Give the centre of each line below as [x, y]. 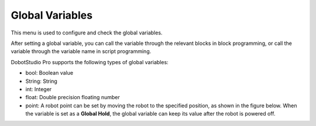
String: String [42, 81]
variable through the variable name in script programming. [81, 51]
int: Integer [39, 89]
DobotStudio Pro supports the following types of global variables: [90, 62]
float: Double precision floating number [73, 97]
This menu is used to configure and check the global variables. [87, 33]
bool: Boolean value [49, 73]
